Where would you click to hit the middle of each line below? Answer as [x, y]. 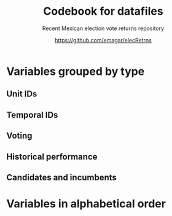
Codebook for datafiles [103, 11]
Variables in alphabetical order [86, 204]
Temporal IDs [32, 115]
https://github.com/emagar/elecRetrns [103, 40]
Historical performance [52, 157]
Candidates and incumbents [61, 177]
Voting [19, 136]
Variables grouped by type [76, 71]
